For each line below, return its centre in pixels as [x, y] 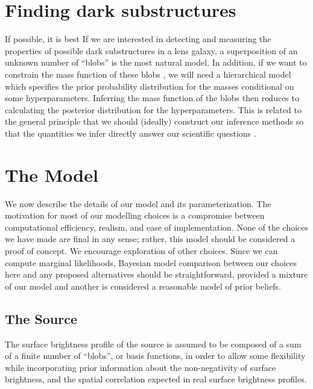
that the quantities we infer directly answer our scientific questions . [131, 133]
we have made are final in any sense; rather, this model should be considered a [150, 239]
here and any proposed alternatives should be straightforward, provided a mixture [156, 274]
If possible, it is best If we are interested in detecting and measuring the [138, 39]
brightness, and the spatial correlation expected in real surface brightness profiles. [156, 379]
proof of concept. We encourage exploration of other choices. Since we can [141, 250]
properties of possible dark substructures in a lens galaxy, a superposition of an [151, 50]
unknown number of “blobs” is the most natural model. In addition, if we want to [156, 62]
